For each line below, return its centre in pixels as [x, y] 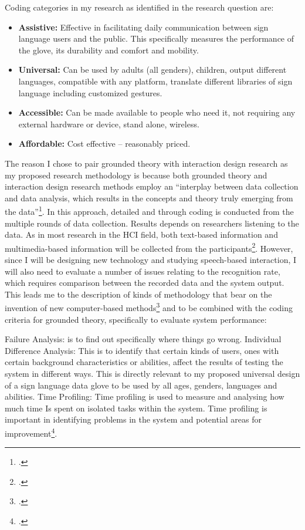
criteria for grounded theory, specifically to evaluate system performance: [136, 319]
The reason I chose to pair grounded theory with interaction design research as [146, 163]
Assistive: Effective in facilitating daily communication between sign [143, 27]
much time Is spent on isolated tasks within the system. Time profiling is [136, 408]
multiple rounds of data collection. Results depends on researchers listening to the [152, 223]
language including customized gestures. [90, 92]
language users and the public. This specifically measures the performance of [156, 38]
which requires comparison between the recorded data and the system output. [145, 283]
